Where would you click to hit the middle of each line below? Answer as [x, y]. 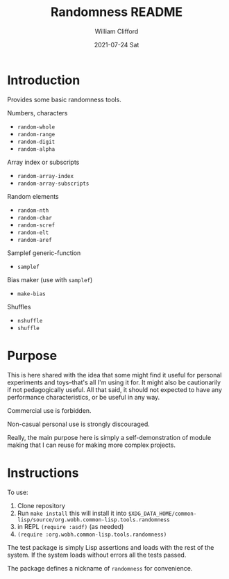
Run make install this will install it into [72, 513]
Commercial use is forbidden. [49, 410]
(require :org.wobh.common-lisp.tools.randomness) [92, 535]
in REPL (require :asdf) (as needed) [70, 526]
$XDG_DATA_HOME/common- [162, 514]
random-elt [33, 233]
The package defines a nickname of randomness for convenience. [100, 568]
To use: [18, 492]
